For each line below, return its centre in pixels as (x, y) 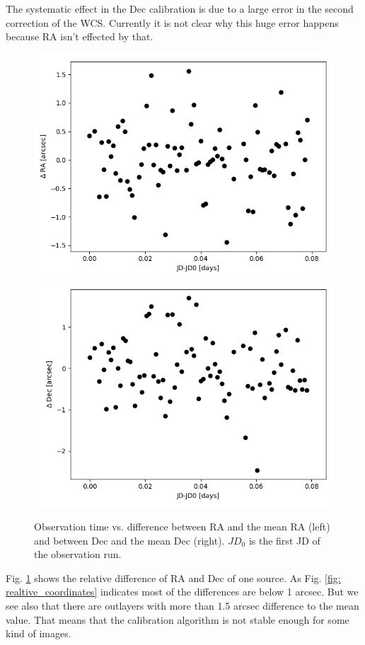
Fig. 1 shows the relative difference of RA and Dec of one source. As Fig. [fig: (173, 577)
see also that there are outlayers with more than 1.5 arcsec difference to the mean (182, 605)
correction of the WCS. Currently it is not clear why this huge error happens (172, 22)
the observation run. (78, 554)
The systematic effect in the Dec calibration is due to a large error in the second (180, 8)
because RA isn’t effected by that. (80, 36)
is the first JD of (284, 540)
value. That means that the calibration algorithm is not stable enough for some (178, 619)
